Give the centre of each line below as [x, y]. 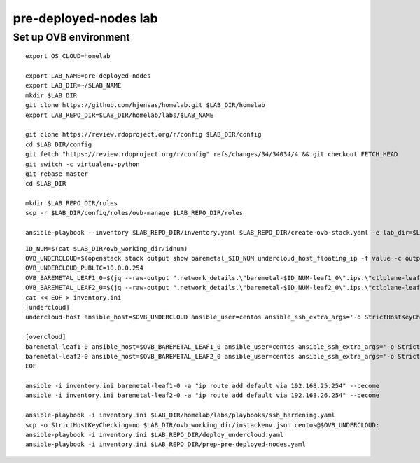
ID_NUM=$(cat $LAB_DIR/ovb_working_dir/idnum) [107, 248]
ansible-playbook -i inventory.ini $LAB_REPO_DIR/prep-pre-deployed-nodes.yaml [166, 444]
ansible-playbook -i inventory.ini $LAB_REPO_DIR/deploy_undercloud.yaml [155, 435]
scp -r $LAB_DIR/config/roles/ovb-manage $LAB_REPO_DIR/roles [134, 213]
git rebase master [57, 174]
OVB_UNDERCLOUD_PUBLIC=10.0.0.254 [84, 268]
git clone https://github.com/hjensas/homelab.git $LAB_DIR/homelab [145, 105]
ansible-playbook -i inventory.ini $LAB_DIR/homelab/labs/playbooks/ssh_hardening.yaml [181, 415]
